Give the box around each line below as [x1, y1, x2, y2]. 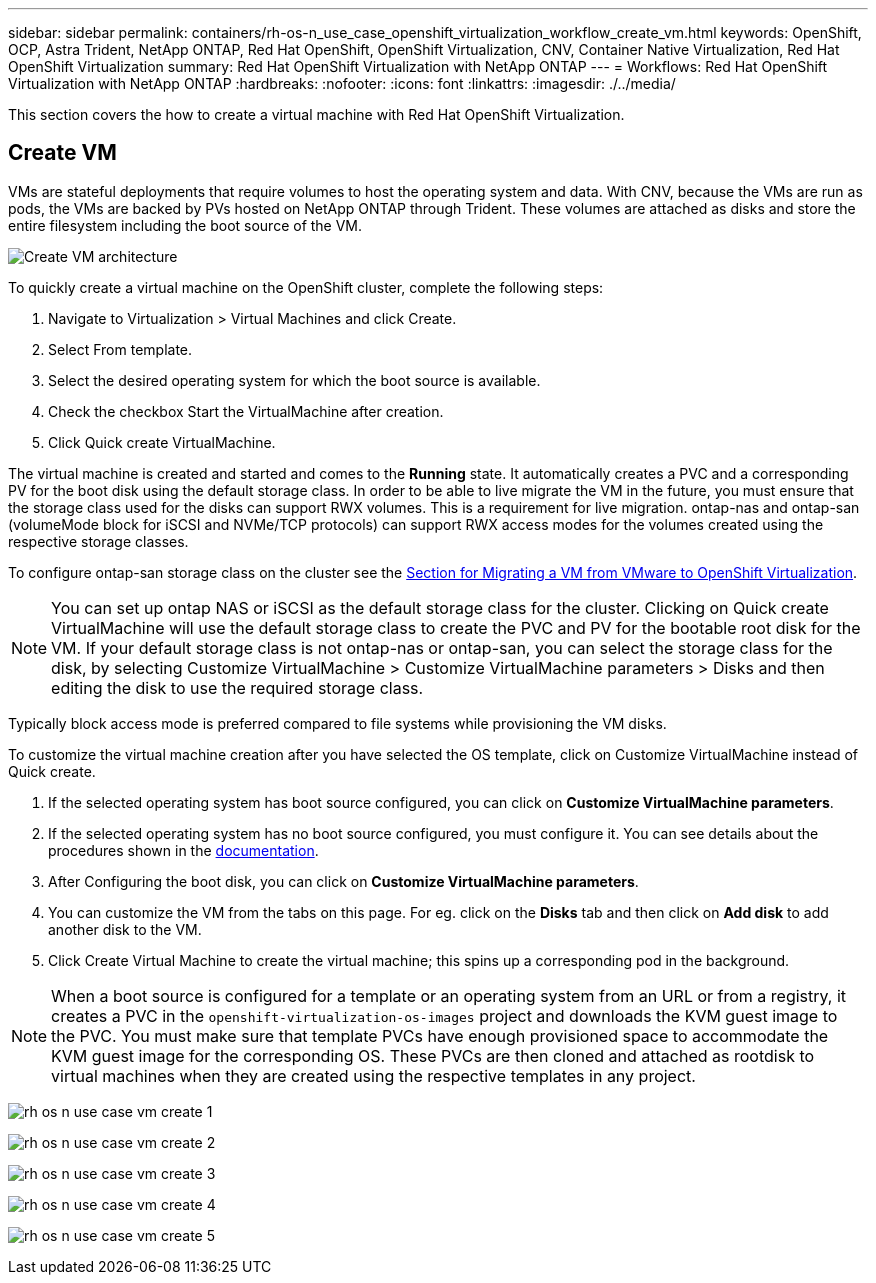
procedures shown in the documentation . [48, 841, 319, 859]
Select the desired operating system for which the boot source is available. [48, 371, 541, 389]
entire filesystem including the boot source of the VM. [8, 216, 363, 234]
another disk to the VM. [48, 920, 202, 938]
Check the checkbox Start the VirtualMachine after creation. [48, 402, 444, 420]
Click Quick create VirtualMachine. [48, 433, 276, 451]
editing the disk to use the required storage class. [51, 677, 424, 698]
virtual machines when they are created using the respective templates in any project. [51, 1065, 696, 1086]
